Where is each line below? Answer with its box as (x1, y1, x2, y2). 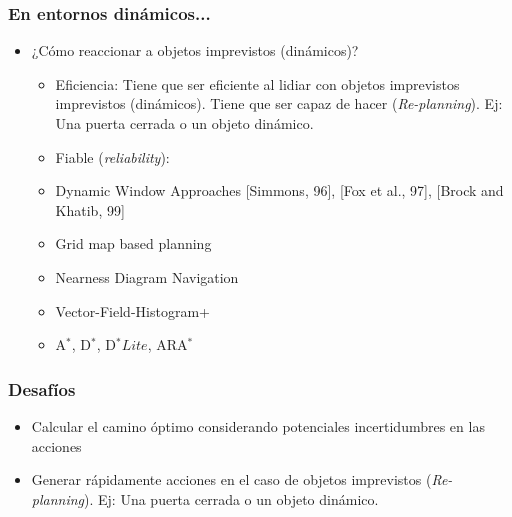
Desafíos (8, 376, 76, 401)
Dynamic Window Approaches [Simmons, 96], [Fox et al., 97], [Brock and (55, 180, 504, 201)
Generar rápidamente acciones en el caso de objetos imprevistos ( (31, 469, 432, 490)
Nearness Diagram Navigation (55, 266, 239, 287)
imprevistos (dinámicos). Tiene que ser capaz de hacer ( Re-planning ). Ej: (55, 93, 503, 114)
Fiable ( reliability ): (55, 146, 170, 167)
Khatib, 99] (55, 199, 125, 220)
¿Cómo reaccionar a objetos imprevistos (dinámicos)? (31, 40, 359, 61)
